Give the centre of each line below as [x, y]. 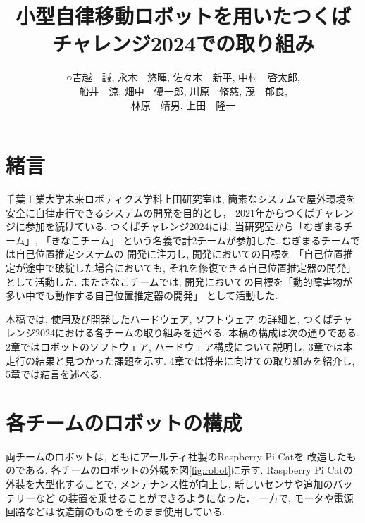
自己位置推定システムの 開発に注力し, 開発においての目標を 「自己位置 [179, 254]
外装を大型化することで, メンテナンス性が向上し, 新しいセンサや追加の [169, 484]
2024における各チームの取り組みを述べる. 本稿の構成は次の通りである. [197, 333]
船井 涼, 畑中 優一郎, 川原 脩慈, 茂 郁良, [183, 90]
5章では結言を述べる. [54, 374]
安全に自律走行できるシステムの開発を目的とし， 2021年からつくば [160, 212]
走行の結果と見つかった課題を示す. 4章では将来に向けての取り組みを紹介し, [180, 360]
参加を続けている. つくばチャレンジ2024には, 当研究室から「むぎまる [184, 226]
